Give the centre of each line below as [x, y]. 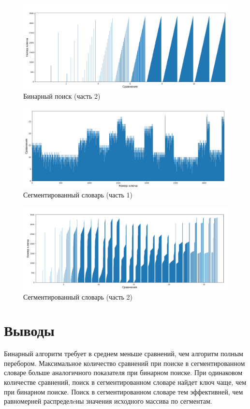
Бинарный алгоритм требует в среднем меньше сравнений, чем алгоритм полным [124, 354]
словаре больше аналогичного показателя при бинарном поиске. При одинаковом [123, 372]
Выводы [29, 330]
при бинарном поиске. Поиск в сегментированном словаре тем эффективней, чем [124, 391]
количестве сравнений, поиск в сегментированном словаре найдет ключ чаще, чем [125, 382]
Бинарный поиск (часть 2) [62, 96]
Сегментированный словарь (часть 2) [78, 297]
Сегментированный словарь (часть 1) [78, 195]
